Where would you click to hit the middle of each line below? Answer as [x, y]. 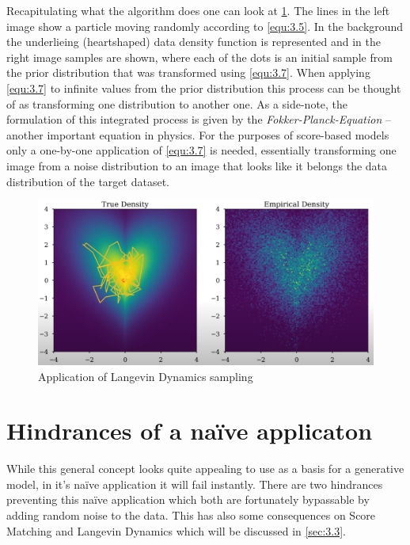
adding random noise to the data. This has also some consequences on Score [191, 515]
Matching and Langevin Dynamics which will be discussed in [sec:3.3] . [176, 530]
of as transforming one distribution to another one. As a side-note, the [177, 103]
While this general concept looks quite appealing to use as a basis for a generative [205, 469]
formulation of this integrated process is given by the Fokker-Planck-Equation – [199, 119]
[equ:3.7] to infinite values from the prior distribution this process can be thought [204, 88]
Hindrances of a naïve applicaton [190, 431]
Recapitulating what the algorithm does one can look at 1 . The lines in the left [198, 10]
